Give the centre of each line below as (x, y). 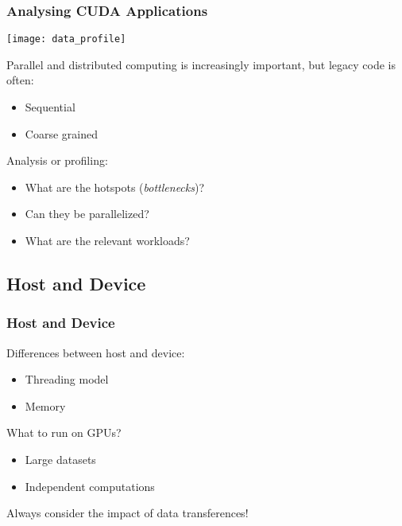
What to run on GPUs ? (64, 432)
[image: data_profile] (66, 39)
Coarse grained (61, 133)
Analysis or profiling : (57, 160)
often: (20, 80)
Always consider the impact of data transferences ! (128, 513)
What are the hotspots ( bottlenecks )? (115, 187)
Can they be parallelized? (87, 214)
